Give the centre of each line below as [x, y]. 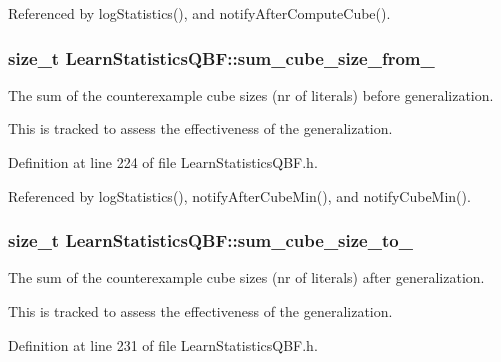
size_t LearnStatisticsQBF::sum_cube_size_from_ [221, 57]
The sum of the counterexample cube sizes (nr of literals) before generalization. [251, 94]
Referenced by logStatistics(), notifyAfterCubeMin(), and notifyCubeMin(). [239, 195]
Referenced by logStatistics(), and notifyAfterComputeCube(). [199, 13]
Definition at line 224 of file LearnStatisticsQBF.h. [163, 162]
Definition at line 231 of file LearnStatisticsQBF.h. [163, 344]
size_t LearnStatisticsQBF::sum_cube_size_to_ [210, 240]
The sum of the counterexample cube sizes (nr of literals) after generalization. [246, 277]
